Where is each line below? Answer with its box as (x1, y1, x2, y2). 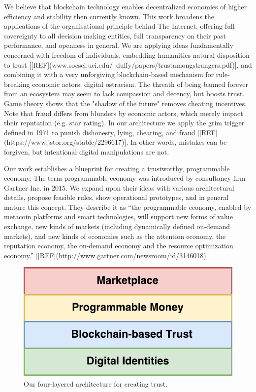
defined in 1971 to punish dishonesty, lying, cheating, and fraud (4, 127, 195, 137)
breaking (4, 78, 30, 89)
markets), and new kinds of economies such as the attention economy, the (4, 231, 226, 241)
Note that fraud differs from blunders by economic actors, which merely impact (4, 108, 243, 118)
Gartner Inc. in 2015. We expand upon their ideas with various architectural (4, 182, 234, 193)
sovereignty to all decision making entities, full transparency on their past (4, 30, 226, 40)
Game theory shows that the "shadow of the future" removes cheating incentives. (4, 98, 247, 108)
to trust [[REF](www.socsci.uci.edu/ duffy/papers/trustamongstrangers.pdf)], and (4, 59, 252, 70)
